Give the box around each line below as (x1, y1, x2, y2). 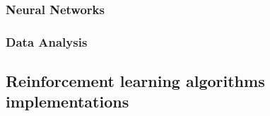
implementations (6, 91, 129, 112)
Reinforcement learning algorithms (6, 70, 265, 92)
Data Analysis (6, 33, 88, 50)
